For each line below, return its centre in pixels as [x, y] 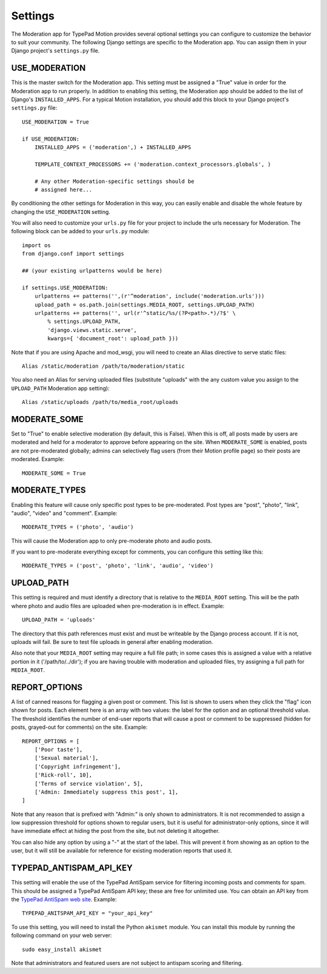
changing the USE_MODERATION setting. [61, 211]
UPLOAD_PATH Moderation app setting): [61, 388]
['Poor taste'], [58, 749]
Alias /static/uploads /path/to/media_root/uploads [100, 402]
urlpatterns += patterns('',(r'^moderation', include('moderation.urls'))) [149, 296]
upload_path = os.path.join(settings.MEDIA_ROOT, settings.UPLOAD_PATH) [145, 305]
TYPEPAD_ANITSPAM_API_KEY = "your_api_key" [88, 913]
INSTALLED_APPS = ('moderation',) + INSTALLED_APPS [113, 147]
